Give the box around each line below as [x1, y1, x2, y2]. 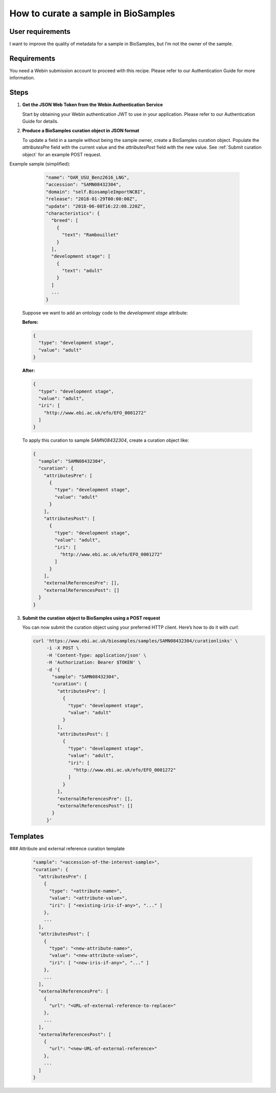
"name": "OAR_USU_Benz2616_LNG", [45, 174, 130, 180]
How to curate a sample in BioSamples [9, 8, 175, 19]
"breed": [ [51, 218, 79, 223]
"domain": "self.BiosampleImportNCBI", [45, 189, 146, 195]
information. [9, 75, 35, 81]
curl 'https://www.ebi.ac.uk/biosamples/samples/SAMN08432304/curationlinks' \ [33, 638, 238, 644]
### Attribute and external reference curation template [9, 845, 125, 852]
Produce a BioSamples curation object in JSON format [22, 128, 140, 134]
